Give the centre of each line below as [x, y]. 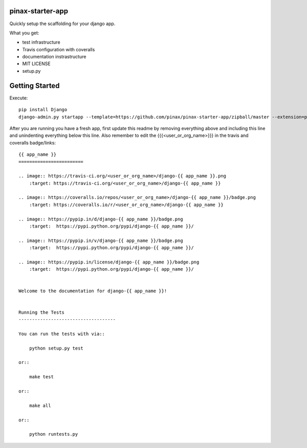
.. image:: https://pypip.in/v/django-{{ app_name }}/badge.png [101, 240]
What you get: [24, 33]
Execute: [19, 98]
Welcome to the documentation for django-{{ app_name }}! [93, 291]
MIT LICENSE [36, 64]
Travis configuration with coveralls [59, 49]
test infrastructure [41, 42]
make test [41, 377]
